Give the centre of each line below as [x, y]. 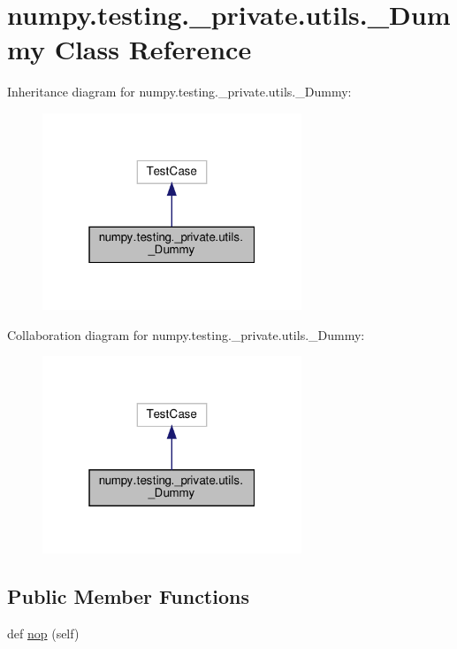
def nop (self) [43, 633]
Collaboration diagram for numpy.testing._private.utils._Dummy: [186, 334]
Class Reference [153, 49]
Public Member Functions [128, 595]
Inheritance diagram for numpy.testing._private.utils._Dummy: [179, 92]
